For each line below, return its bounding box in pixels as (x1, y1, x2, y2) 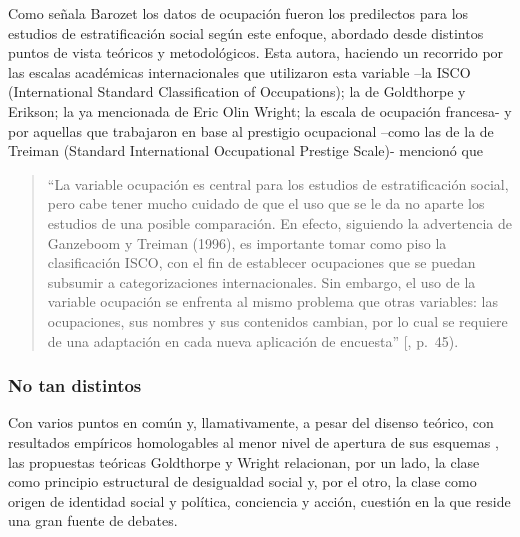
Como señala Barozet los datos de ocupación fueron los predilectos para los (8, 3, 469, 23)
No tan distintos (8, 373, 142, 398)
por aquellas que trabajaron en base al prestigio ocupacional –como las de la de (8, 120, 494, 141)
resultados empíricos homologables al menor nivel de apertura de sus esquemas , (8, 431, 499, 452)
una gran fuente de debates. (8, 510, 178, 531)
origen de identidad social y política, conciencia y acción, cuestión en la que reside (8, 490, 511, 511)
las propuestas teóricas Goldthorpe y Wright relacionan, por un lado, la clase (8, 451, 480, 472)
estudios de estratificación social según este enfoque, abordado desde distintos (8, 22, 484, 43)
